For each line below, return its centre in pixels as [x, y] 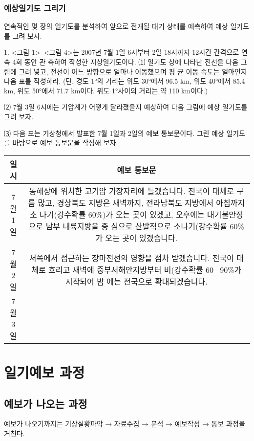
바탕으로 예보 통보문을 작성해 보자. [65, 143]
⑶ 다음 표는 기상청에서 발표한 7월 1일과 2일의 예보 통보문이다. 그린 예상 [114, 133]
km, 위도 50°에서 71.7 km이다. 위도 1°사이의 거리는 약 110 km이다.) [106, 90]
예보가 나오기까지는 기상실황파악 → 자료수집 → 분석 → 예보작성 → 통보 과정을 [125, 424]
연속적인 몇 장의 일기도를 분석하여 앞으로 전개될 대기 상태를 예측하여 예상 [116, 26]
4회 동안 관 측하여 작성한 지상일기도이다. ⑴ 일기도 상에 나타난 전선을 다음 [126, 62]
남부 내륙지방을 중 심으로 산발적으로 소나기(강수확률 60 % [145, 226]
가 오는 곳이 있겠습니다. [137, 238]
